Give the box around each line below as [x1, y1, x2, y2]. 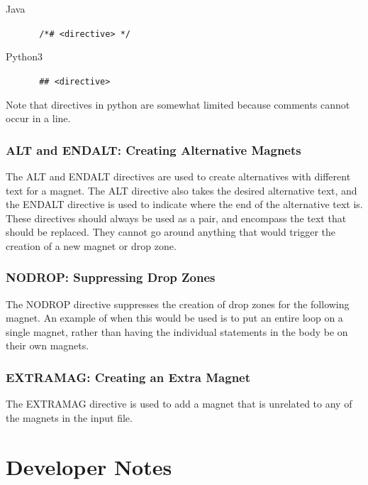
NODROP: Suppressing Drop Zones [6, 268, 216, 286]
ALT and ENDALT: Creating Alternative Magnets [6, 141, 301, 158]
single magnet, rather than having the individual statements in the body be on [6, 324, 348, 339]
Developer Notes [6, 452, 172, 481]
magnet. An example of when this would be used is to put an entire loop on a [6, 310, 343, 325]
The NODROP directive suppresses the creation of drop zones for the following [6, 296, 350, 311]
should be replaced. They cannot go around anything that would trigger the [6, 224, 336, 239]
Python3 [6, 49, 43, 64]
